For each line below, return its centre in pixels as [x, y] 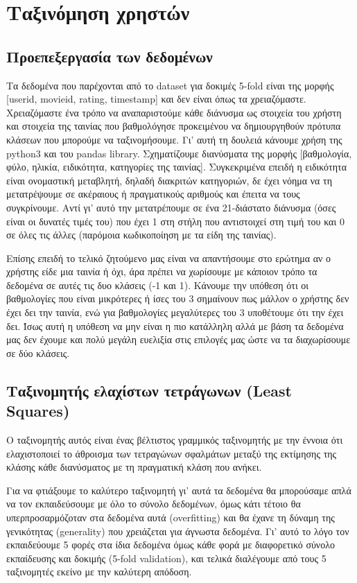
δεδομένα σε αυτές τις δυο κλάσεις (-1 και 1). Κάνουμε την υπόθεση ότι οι [158, 285]
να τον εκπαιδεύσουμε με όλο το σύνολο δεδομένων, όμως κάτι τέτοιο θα [154, 504]
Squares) [38, 411]
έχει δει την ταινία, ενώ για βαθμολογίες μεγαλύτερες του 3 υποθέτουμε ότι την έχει [175, 312]
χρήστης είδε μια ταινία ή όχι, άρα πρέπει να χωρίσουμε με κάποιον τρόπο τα [162, 271]
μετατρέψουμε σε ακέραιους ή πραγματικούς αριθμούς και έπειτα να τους [153, 194]
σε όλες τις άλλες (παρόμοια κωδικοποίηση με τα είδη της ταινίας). [141, 235]
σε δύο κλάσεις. [38, 353]
